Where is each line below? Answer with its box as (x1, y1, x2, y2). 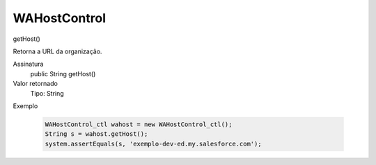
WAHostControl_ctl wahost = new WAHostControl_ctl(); (45, 120, 233, 128)
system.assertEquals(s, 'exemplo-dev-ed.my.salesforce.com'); (45, 139, 262, 148)
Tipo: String (30, 89, 64, 97)
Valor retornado (13, 80, 58, 88)
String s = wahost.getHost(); (45, 130, 148, 138)
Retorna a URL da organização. (13, 47, 102, 55)
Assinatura (13, 60, 44, 69)
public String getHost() (30, 69, 96, 78)
